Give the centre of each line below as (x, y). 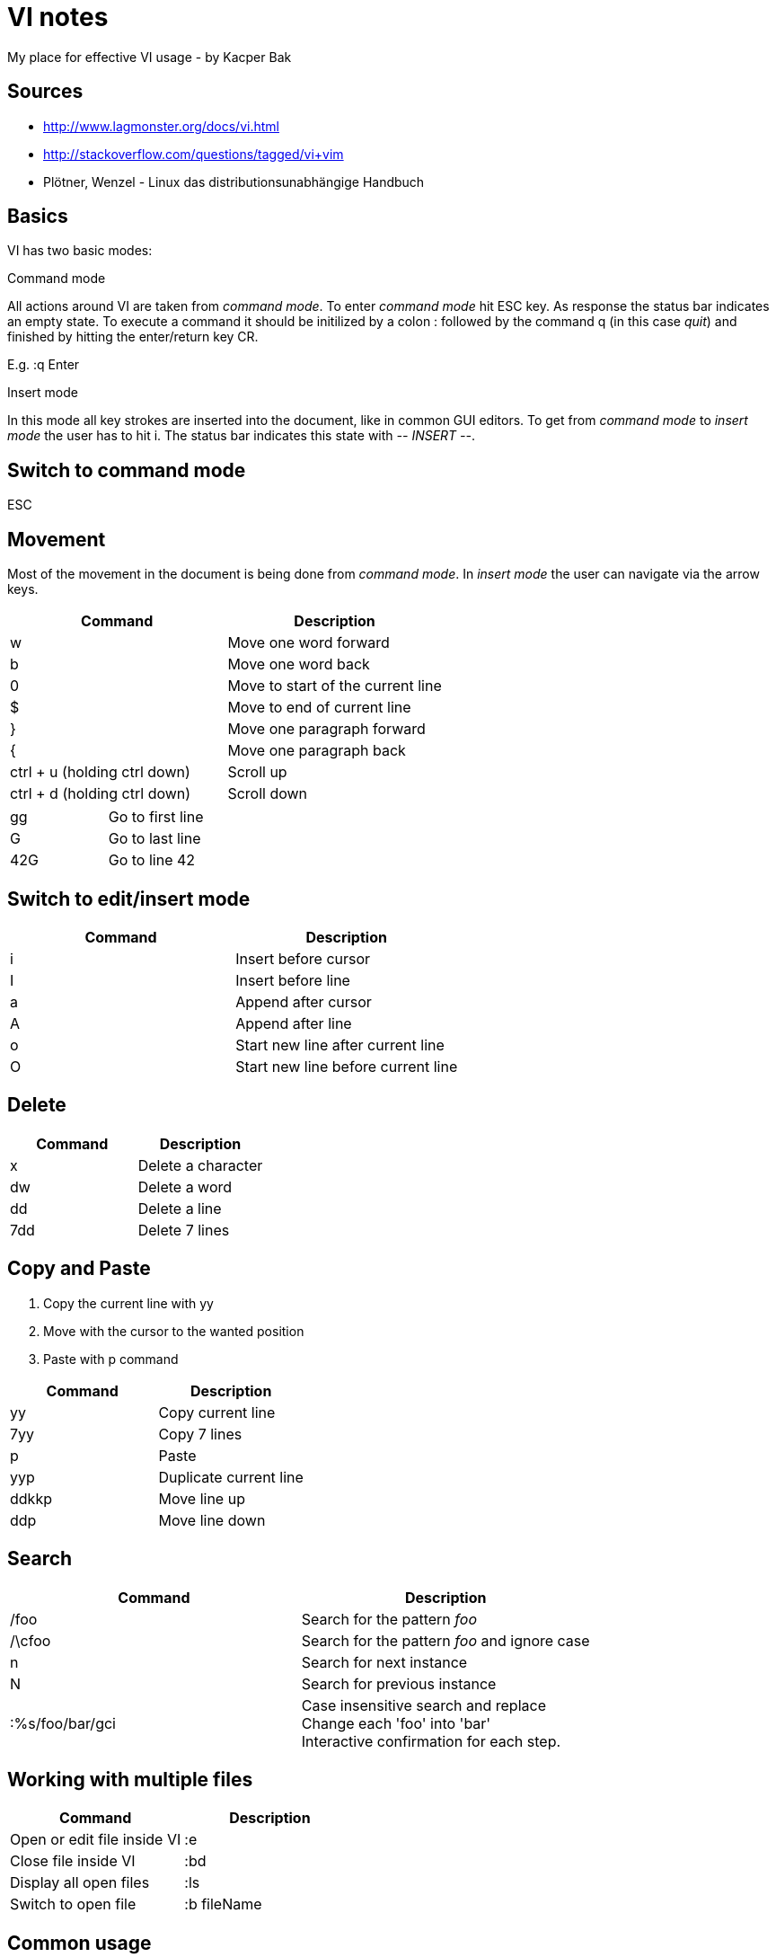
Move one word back (299, 664)
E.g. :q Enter (44, 365)
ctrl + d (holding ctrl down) (101, 794)
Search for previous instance (399, 1683)
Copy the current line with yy (128, 1303)
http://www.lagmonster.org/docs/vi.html (161, 126)
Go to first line (156, 817)
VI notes (58, 17)
